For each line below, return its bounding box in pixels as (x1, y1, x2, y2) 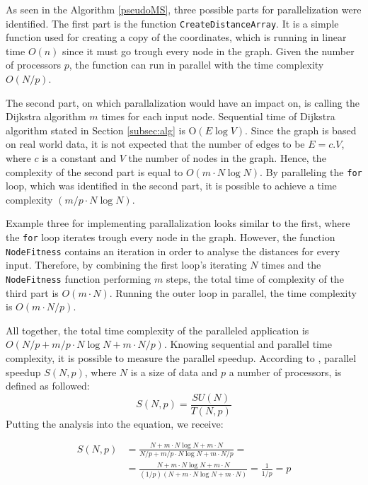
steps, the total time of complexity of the (166, 271, 344, 286)
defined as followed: (6, 378, 90, 393)
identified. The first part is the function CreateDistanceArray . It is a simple (6, 16, 339, 30)
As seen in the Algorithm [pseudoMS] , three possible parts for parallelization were (6, 2, 362, 16)
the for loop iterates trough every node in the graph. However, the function (6, 230, 335, 245)
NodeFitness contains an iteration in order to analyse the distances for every (6, 243, 340, 258)
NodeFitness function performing (6, 271, 151, 286)
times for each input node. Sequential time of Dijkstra (101, 109, 335, 124)
